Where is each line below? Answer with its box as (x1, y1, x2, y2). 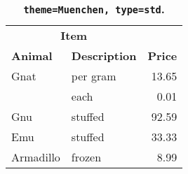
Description (71, 48, 137, 64)
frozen (71, 149, 102, 165)
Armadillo (11, 149, 60, 165)
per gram (71, 68, 116, 84)
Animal (11, 48, 53, 64)
